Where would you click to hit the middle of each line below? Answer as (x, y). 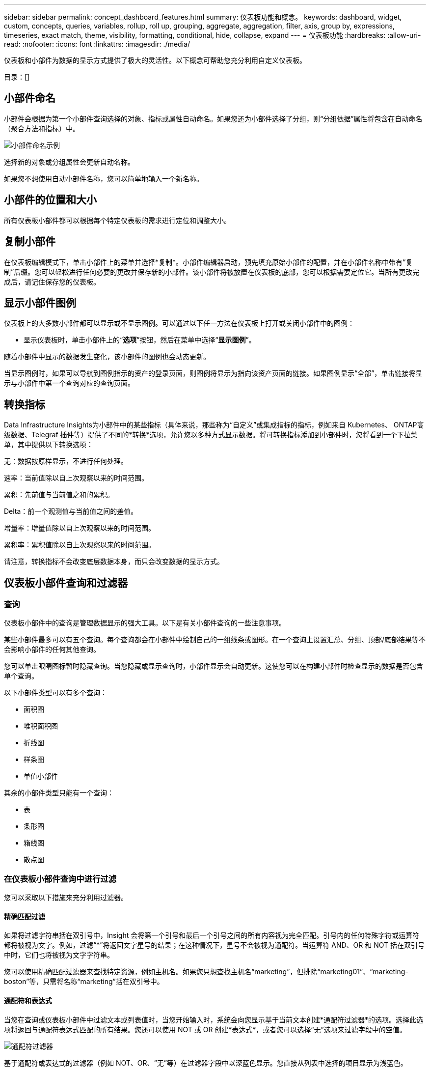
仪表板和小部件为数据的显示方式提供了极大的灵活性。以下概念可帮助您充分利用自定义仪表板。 (155, 60)
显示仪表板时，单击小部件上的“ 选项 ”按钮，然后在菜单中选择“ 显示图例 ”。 (140, 340)
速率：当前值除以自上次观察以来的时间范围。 (76, 478)
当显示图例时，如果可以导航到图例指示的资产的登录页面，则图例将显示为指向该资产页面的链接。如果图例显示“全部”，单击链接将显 (213, 373)
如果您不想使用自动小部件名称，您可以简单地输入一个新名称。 (104, 178)
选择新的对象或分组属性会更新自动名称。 (69, 162)
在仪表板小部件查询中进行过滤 (60, 879)
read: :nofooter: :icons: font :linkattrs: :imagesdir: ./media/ (97, 44)
